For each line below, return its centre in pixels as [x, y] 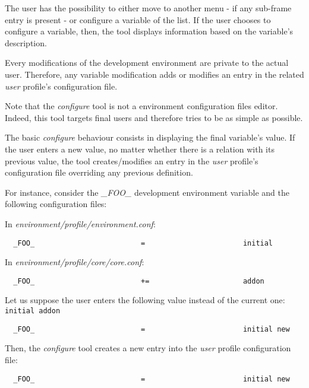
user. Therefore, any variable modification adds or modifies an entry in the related [154, 74]
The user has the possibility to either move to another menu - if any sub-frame [148, 8]
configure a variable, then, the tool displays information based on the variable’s [149, 31]
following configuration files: [56, 204]
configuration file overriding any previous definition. [99, 172]
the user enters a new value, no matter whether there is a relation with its [140, 149]
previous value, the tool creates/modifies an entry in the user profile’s [132, 160]
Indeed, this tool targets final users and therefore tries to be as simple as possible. [154, 117]
